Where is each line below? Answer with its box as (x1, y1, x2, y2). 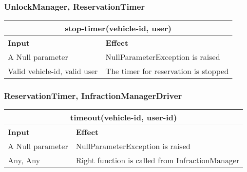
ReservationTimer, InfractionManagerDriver (4, 90, 182, 102)
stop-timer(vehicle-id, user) (65, 22, 171, 34)
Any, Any (8, 154, 40, 166)
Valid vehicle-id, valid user (8, 65, 98, 77)
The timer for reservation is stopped (105, 65, 229, 77)
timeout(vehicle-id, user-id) (70, 112, 177, 123)
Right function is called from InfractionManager (76, 154, 240, 166)
